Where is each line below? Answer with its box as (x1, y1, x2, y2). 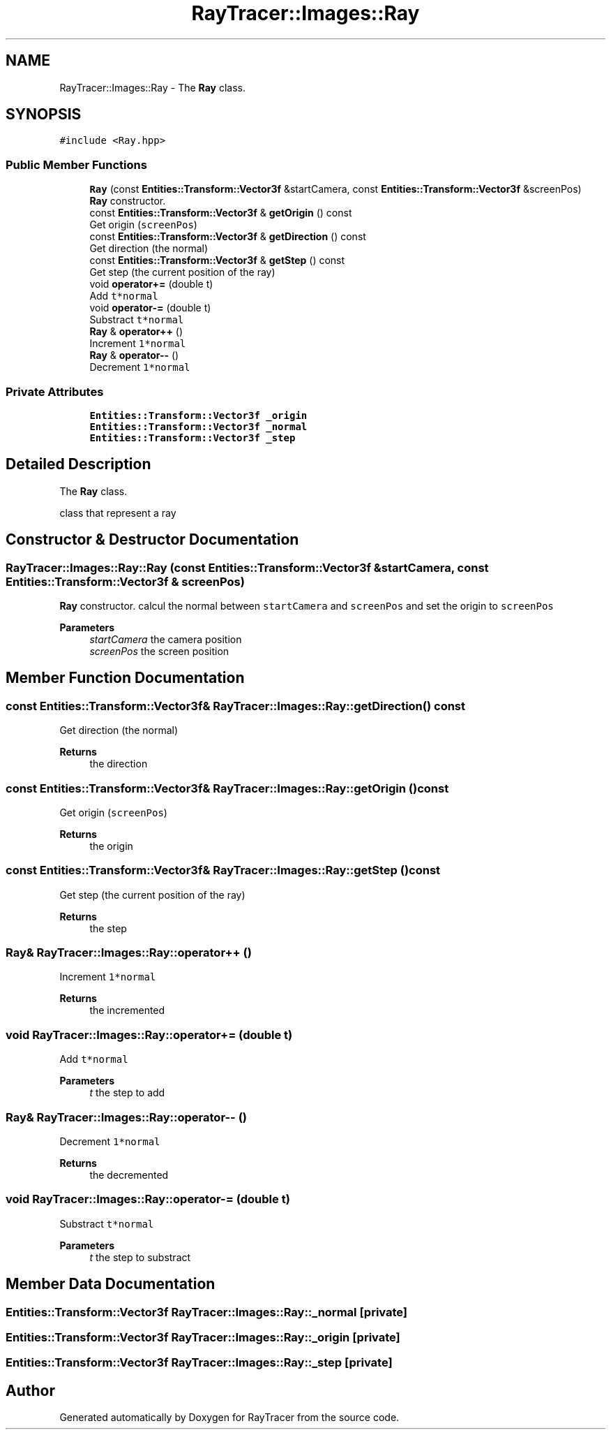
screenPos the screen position (89, 645, 229, 657)
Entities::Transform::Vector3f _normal (89, 420, 308, 432)
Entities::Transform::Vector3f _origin (89, 409, 308, 421)
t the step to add (89, 1087, 165, 1099)
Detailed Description (6, 455, 151, 473)
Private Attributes (6, 384, 104, 399)
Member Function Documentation (6, 669, 245, 687)
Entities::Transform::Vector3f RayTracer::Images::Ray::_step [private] (6, 1355, 393, 1370)
